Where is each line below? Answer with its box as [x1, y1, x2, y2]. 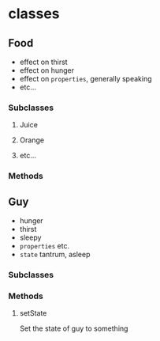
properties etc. [19, 241, 69, 251]
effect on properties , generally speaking [19, 74, 152, 83]
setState [19, 309, 47, 318]
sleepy [19, 233, 42, 242]
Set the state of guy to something [19, 324, 128, 333]
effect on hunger [19, 66, 75, 75]
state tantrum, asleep [19, 250, 91, 260]
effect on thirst [19, 57, 69, 66]
